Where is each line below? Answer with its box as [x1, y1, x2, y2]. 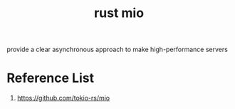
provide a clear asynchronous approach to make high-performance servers [6, 45, 229, 54]
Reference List [6, 70, 94, 86]
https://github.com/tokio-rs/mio [16, 94, 110, 103]
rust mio [94, 5, 144, 21]
